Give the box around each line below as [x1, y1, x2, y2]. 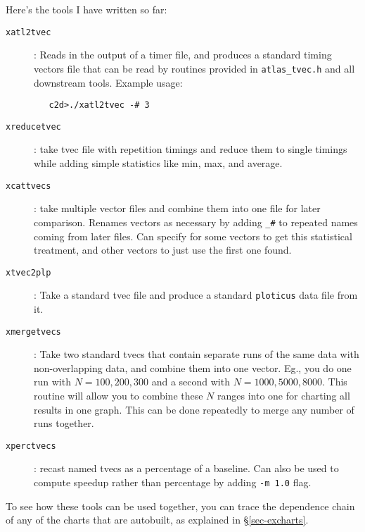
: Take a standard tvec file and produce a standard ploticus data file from [34, 287, 358, 302]
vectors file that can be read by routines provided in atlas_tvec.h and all [34, 61, 355, 75]
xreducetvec [6, 121, 61, 132]
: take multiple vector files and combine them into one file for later [34, 201, 321, 216]
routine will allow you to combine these [34, 388, 203, 403]
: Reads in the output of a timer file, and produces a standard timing [34, 47, 332, 62]
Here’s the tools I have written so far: [6, 2, 167, 16]
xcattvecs [6, 180, 51, 191]
